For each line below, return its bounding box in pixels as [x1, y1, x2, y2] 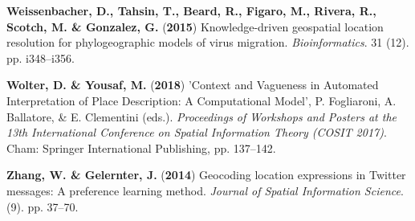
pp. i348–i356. [6, 49, 75, 66]
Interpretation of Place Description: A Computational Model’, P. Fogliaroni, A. [6, 92, 397, 108]
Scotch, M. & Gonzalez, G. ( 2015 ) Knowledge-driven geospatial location [6, 18, 384, 35]
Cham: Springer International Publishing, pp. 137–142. [6, 139, 276, 156]
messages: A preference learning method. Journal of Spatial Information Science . [6, 182, 404, 198]
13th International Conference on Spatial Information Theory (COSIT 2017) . [6, 124, 387, 141]
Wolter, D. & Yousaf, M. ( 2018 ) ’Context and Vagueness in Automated [6, 76, 379, 93]
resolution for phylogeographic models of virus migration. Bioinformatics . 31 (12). [6, 34, 409, 51]
